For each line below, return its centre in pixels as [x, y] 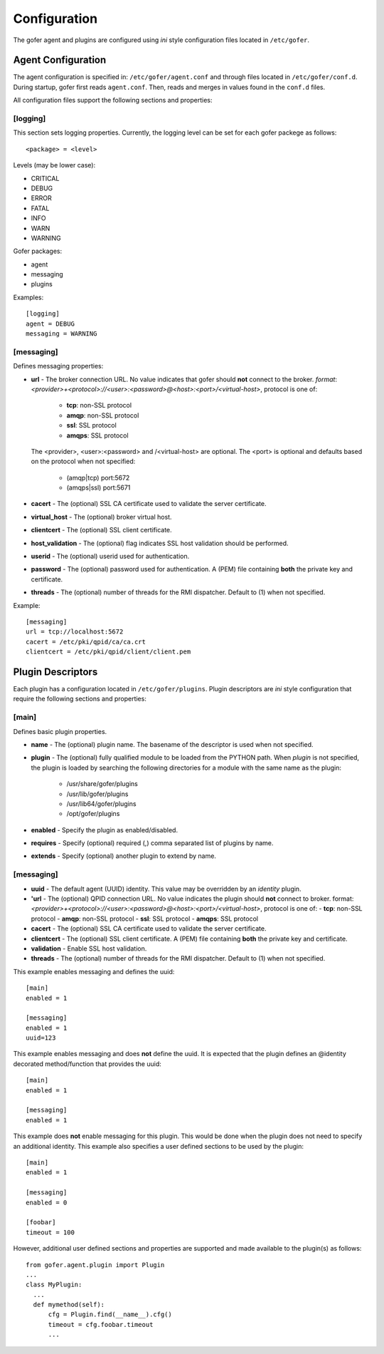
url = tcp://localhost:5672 [75, 632]
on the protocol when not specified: [83, 461]
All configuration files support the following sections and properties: [113, 100]
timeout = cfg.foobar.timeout [101, 1324]
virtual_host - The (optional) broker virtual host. [101, 517]
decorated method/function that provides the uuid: [87, 1064]
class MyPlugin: [54, 1285]
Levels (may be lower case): [54, 165]
